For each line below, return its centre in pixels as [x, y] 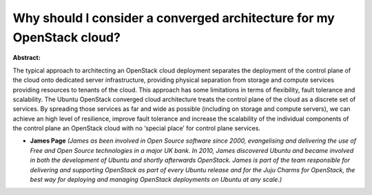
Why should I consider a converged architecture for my [174, 18]
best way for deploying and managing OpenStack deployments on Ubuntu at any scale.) [156, 180]
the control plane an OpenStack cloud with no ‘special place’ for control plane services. [137, 128]
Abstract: [27, 58]
